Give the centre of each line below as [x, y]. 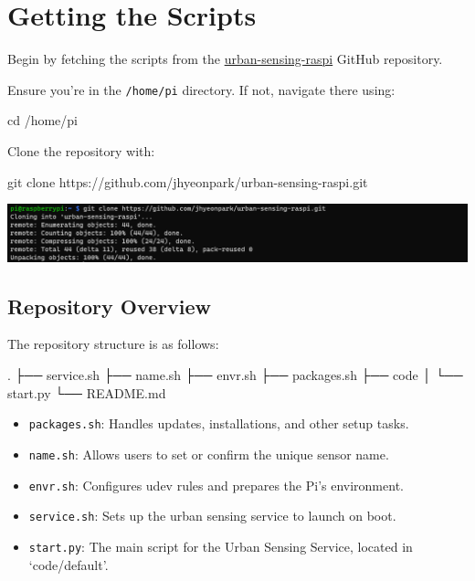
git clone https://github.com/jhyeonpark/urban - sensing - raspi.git [188, 181]
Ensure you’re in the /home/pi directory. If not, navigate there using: [201, 89]
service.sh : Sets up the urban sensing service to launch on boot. [212, 516]
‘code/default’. [69, 564]
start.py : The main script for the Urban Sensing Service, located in [221, 546]
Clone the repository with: [81, 150]
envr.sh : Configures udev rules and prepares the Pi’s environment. [216, 485]
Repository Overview [109, 306]
